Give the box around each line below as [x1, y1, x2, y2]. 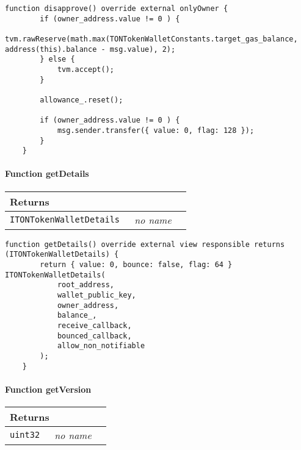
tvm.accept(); [57, 65, 114, 74]
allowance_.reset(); [40, 95, 123, 104]
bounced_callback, [57, 331, 132, 340]
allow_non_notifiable [57, 341, 145, 351]
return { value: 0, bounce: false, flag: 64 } [40, 260, 233, 269]
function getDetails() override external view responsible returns [5, 240, 285, 249]
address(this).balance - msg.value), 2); [5, 45, 176, 54]
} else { [40, 55, 75, 64]
